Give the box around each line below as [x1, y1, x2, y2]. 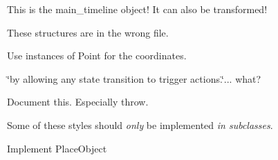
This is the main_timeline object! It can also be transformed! [7, 2, 268, 16]
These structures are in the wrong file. [7, 25, 169, 39]
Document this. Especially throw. [7, 94, 149, 109]
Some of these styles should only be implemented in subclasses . [7, 117, 273, 132]
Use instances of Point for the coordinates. [7, 48, 187, 63]
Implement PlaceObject [7, 141, 107, 155]
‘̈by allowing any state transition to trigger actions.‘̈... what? [7, 71, 261, 86]
